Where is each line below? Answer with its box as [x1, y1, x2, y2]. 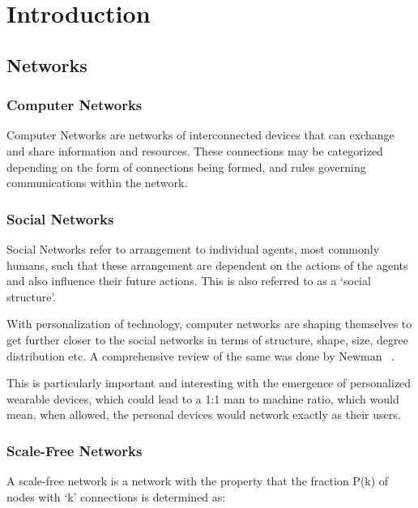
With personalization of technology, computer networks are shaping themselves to [6, 315, 412, 332]
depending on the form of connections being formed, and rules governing [6, 158, 366, 175]
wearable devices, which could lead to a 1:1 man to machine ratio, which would [6, 390, 399, 407]
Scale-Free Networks [6, 440, 143, 460]
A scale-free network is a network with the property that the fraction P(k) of [6, 472, 389, 489]
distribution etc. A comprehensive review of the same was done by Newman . [6, 347, 395, 364]
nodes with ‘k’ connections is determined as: [6, 488, 226, 505]
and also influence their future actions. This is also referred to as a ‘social [6, 272, 371, 289]
